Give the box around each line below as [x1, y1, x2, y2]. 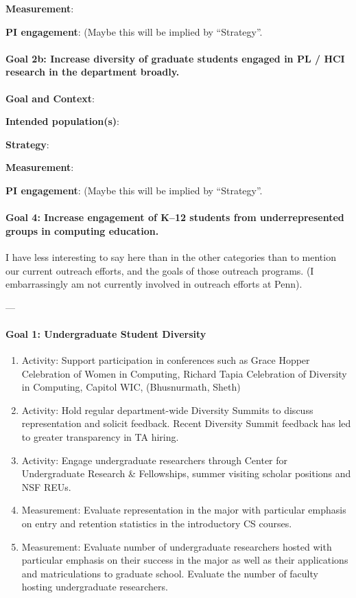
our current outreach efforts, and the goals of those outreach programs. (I [5, 263, 314, 277]
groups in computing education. [5, 223, 159, 238]
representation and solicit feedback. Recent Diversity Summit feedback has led [21, 416, 351, 430]
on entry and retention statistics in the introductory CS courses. [21, 516, 292, 531]
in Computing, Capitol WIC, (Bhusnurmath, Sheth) [21, 380, 241, 394]
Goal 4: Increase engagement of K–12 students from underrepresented [5, 210, 344, 225]
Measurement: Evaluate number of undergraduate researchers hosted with [21, 539, 332, 553]
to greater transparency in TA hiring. [21, 430, 179, 444]
